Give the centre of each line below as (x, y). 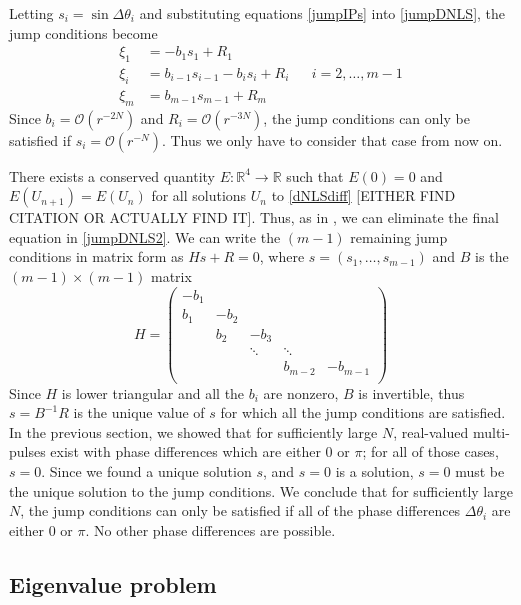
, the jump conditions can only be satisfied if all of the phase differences (240, 510)
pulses (27, 451)
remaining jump (399, 236)
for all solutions (199, 195)
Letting (31, 13)
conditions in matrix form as (96, 256)
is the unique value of (139, 412)
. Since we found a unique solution (146, 471)
